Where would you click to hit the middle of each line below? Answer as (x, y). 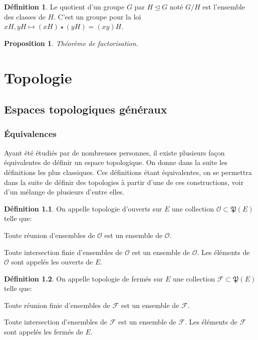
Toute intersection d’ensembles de (56, 322)
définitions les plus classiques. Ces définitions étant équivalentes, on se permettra (128, 172)
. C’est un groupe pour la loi (97, 16)
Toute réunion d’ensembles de (50, 235)
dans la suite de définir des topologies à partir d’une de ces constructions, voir (124, 182)
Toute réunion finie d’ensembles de (57, 305)
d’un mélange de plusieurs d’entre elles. (64, 192)
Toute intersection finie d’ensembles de (63, 252)
